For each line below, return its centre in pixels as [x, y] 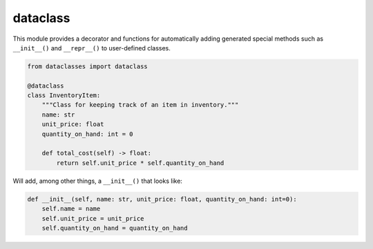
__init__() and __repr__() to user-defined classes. [92, 48]
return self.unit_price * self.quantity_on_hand [140, 163]
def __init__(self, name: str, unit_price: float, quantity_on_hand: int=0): [162, 199]
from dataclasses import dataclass [87, 66]
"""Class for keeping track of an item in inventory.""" [140, 105]
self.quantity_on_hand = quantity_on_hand [115, 228]
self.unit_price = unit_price [93, 218]
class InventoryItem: [64, 96]
